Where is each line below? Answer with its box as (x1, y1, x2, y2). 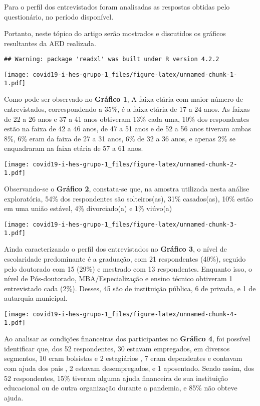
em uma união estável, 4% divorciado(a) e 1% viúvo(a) (4, 203, 172, 214)
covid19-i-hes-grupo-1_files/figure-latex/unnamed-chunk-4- (33, 310, 237, 318)
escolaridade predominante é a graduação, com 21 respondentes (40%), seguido (4, 253, 246, 264)
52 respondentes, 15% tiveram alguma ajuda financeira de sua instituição (4, 372, 228, 383)
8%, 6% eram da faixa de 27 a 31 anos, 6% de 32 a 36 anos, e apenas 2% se (4, 133, 235, 143)
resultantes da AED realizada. (4, 38, 96, 48)
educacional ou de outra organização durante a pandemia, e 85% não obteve (4, 382, 237, 393)
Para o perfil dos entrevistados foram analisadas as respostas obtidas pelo (4, 2, 230, 12)
